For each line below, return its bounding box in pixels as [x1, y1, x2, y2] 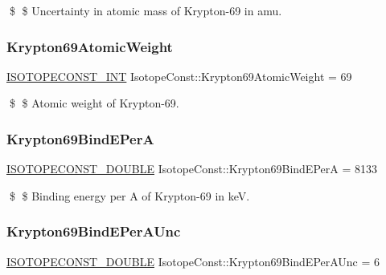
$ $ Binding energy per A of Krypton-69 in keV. [9, 187, 250, 204]
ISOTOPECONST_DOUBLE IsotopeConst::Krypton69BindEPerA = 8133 [6, 160, 377, 177]
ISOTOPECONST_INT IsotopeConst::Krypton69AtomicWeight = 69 [6, 67, 352, 84]
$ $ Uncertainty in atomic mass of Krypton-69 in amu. [9, 2, 282, 18]
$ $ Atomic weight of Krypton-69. [9, 95, 179, 111]
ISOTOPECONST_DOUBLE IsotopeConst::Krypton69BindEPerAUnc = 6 [6, 253, 380, 269]
